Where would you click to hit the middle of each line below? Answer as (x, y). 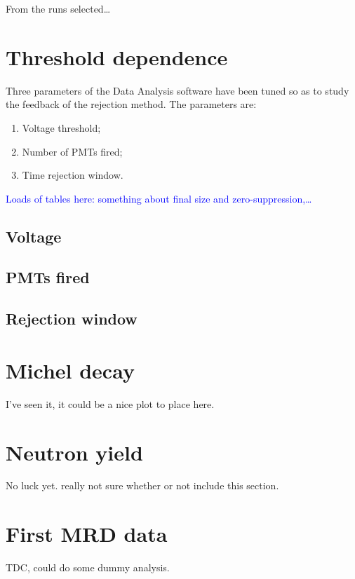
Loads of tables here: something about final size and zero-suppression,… (159, 198)
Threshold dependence (117, 56)
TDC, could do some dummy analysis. (88, 567)
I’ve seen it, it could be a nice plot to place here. (110, 403)
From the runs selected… (58, 8)
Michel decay (70, 370)
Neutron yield (74, 452)
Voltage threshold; (61, 127)
